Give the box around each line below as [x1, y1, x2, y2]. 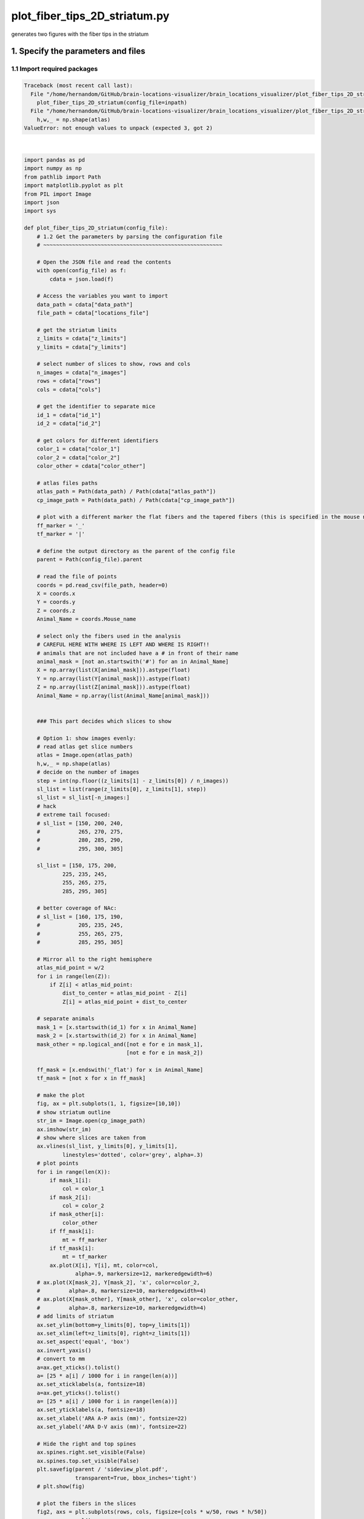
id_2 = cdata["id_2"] [36, 420, 101, 427]
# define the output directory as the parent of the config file [36, 547, 235, 554]
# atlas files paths [36, 479, 98, 486]
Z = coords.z [36, 607, 76, 614]
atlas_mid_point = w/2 [36, 964, 104, 972]
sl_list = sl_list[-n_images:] [36, 794, 130, 801]
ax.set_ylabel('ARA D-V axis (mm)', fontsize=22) [36, 1424, 187, 1430]
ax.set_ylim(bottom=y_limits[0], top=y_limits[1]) [36, 1322, 190, 1328]
